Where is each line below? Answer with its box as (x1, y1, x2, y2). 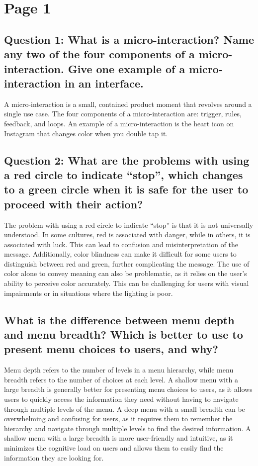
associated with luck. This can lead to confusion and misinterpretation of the (4, 239, 239, 249)
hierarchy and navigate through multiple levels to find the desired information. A (4, 423, 251, 433)
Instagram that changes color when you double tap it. (4, 128, 168, 138)
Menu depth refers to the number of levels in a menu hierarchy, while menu (4, 365, 234, 375)
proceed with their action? (4, 196, 143, 211)
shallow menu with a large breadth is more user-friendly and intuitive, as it (4, 433, 233, 443)
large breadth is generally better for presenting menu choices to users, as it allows (4, 384, 253, 394)
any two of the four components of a (4, 46, 195, 62)
